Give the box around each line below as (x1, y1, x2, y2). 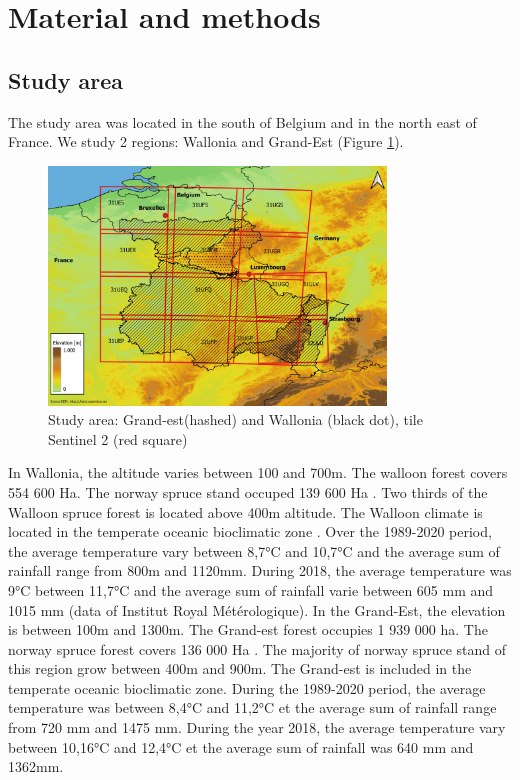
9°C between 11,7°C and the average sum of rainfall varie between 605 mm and (8, 579, 494, 600)
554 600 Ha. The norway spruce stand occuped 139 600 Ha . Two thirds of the (8, 481, 488, 502)
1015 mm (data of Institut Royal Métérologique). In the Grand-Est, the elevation (8, 599, 506, 620)
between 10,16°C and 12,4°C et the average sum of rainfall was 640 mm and (8, 736, 474, 757)
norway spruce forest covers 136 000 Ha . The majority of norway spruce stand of (8, 638, 507, 659)
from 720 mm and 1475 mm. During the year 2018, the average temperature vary (8, 717, 506, 738)
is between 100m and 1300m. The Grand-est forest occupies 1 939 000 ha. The (8, 619, 488, 640)
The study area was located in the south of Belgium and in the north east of (8, 111, 477, 132)
